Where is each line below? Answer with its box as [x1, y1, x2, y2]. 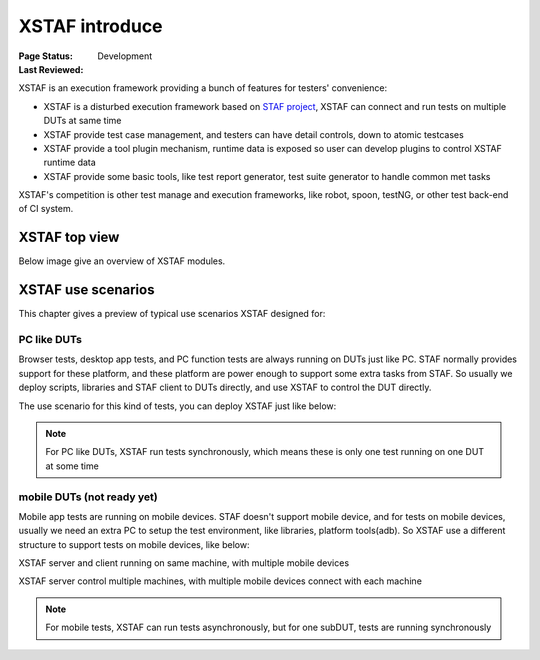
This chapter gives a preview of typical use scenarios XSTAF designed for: [18, 308, 326, 320]
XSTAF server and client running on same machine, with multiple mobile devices [18, 557, 350, 569]
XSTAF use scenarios [18, 281, 155, 299]
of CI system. [18, 203, 74, 215]
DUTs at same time [43, 115, 122, 127]
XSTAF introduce [18, 15, 164, 37]
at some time [45, 460, 99, 472]
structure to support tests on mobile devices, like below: [18, 538, 250, 550]
